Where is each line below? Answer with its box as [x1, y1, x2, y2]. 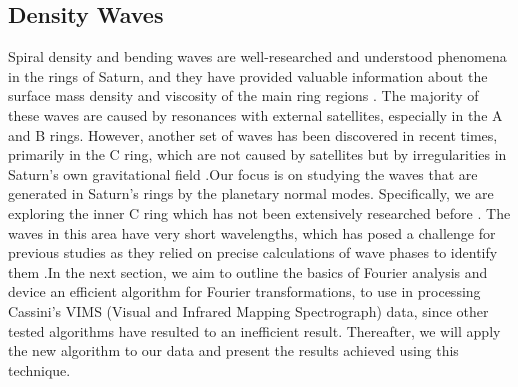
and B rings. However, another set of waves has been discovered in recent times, [8, 124, 498, 145]
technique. [8, 359, 71, 380]
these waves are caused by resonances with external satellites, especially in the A [8, 104, 503, 125]
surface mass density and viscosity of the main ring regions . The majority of [8, 85, 479, 106]
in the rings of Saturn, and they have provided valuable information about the [8, 65, 488, 86]
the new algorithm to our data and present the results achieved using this [8, 340, 459, 361]
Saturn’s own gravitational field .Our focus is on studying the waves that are [8, 163, 478, 184]
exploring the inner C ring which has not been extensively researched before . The [8, 202, 511, 223]
